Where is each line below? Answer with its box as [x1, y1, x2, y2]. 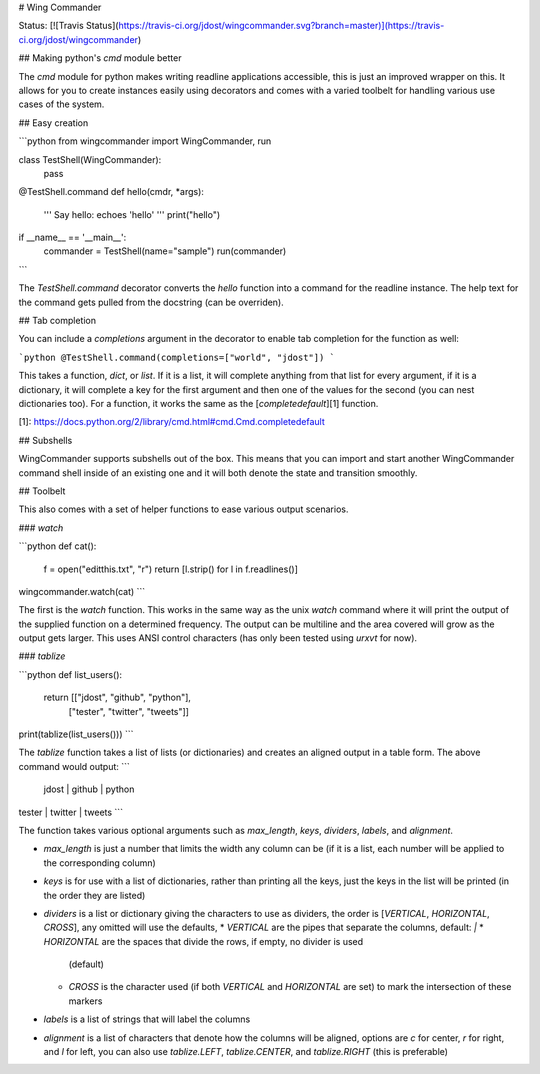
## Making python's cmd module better [18, 52, 182, 64]
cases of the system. [18, 98, 105, 110]
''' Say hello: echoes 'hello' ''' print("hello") [43, 208, 221, 220]
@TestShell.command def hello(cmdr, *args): [18, 186, 205, 198]
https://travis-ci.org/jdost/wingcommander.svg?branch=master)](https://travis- [118, 20, 445, 32]
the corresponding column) [43, 856, 157, 869]
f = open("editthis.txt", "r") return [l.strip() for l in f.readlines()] [43, 563, 299, 575]
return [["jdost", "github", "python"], [43, 691, 192, 704]
